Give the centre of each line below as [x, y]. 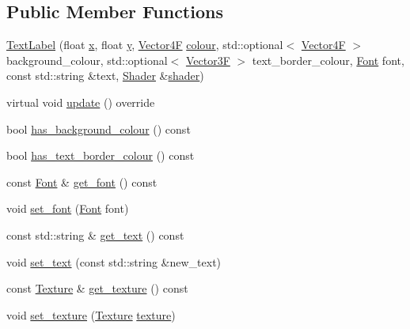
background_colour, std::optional [87, 60]
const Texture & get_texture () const [97, 288]
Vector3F [208, 60]
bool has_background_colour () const [99, 129]
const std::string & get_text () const [95, 234]
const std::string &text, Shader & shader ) [105, 76]
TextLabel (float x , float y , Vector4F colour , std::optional [145, 45]
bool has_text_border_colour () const [101, 155]
